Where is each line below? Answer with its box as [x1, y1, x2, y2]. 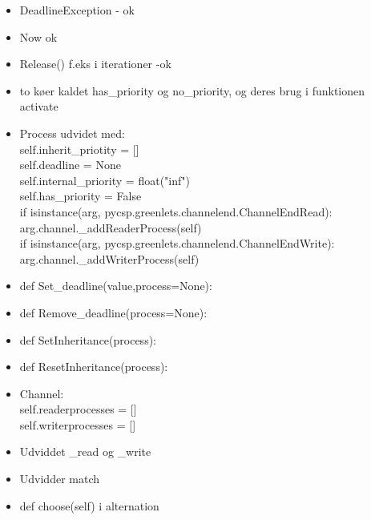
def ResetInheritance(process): [19, 358, 168, 375]
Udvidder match [19, 470, 100, 487]
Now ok [19, 28, 58, 45]
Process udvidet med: [19, 124, 125, 141]
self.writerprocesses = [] [19, 416, 136, 433]
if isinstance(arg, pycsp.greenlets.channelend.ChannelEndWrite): [19, 235, 335, 252]
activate [19, 98, 58, 115]
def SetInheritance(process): [19, 331, 156, 348]
